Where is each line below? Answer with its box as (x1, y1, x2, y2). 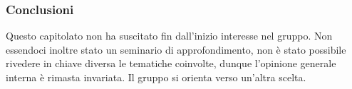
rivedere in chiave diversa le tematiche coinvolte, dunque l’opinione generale (6, 56, 336, 71)
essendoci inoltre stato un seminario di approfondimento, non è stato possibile (6, 42, 346, 57)
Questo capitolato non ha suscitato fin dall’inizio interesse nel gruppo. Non (6, 28, 333, 43)
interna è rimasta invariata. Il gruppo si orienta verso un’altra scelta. (6, 70, 306, 84)
